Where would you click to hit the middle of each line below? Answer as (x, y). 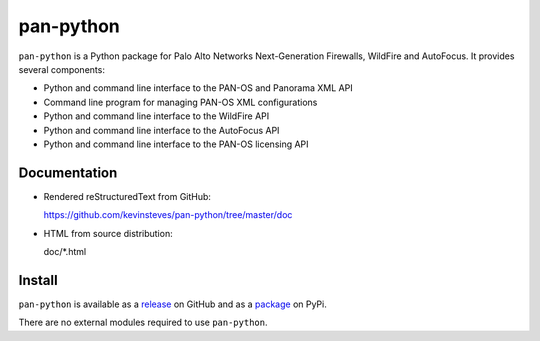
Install (38, 280)
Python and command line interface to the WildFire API (156, 116)
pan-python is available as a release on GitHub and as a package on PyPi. (172, 304)
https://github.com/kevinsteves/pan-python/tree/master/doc (168, 215)
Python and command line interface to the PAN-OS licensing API (176, 144)
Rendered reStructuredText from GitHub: (127, 196)
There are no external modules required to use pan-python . (143, 322)
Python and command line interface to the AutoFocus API (161, 130)
